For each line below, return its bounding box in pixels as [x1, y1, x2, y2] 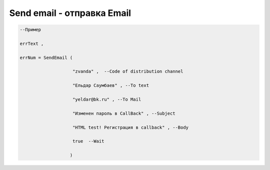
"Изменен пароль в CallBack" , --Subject [72, 110, 175, 116]
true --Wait [72, 139, 104, 144]
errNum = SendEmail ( [19, 55, 73, 60]
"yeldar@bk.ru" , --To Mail [72, 97, 141, 102]
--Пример [19, 27, 41, 32]
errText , [19, 40, 44, 46]
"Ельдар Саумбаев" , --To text [72, 83, 149, 88]
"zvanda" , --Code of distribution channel [72, 69, 183, 74]
